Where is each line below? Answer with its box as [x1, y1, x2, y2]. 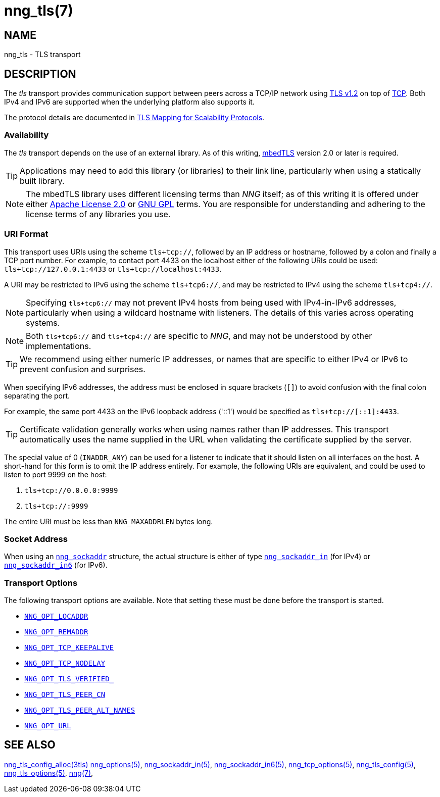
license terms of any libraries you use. [26, 209, 171, 219]
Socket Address [4, 533, 68, 544]
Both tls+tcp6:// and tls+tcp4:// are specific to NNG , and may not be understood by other [26, 330, 372, 341]
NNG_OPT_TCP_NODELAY [24, 659, 106, 668]
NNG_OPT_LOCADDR [24, 612, 88, 621]
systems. [26, 317, 60, 328]
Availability [4, 130, 49, 140]
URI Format [4, 229, 48, 239]
